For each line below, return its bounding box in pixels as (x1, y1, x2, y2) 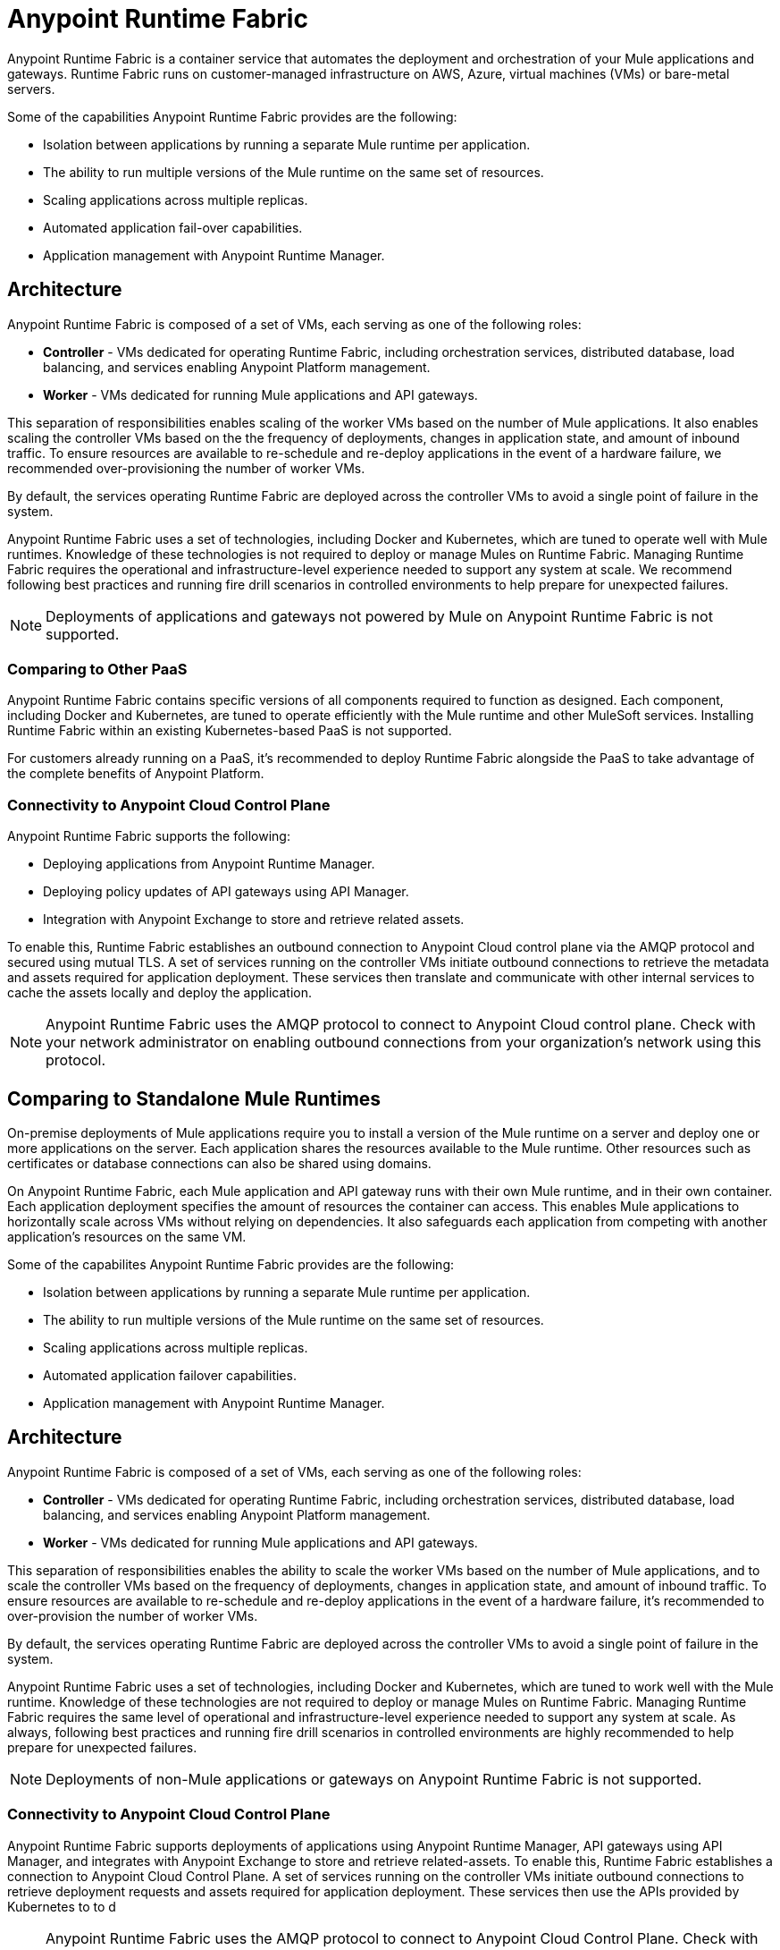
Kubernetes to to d (7, 1898, 116, 1914)
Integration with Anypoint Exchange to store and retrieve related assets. (43, 911, 465, 928)
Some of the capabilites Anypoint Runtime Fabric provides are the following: (7, 1256, 455, 1272)
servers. (7, 81, 55, 97)
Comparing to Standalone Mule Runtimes (7, 1087, 382, 1110)
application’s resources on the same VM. (7, 1228, 247, 1244)
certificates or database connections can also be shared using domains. (7, 1155, 432, 1171)
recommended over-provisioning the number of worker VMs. (7, 460, 365, 476)
